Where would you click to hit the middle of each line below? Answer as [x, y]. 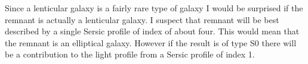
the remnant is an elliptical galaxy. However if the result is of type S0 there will [151, 42]
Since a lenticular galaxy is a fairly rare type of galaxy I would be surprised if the [154, 8]
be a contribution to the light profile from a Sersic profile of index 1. [130, 54]
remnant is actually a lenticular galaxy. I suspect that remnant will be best [142, 19]
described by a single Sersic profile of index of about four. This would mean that [152, 31]
